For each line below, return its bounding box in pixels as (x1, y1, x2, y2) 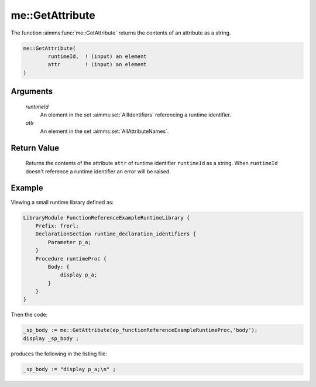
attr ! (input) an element (47, 61, 147, 68)
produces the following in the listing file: (11, 350, 108, 357)
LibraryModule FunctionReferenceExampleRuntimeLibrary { (23, 214, 190, 221)
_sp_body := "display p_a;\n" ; (23, 366, 116, 372)
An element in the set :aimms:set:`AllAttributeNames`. (40, 128, 169, 135)
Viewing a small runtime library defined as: (11, 198, 114, 206)
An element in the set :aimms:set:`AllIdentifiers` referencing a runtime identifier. (40, 111, 231, 118)
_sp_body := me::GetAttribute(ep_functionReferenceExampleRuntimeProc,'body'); (23, 327, 258, 334)
